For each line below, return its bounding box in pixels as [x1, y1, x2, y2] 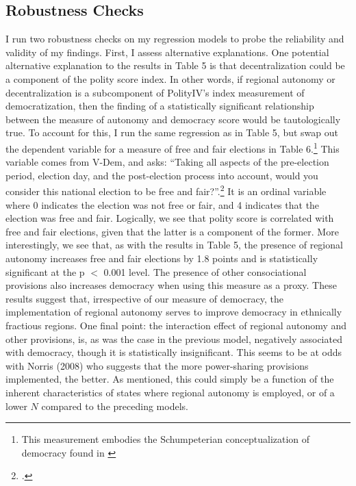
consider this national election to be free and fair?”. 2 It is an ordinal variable [5, 182, 327, 199]
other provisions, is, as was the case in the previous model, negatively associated [5, 331, 342, 346]
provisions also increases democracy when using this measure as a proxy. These [5, 278, 337, 292]
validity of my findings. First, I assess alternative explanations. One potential [5, 44, 329, 59]
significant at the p [5, 264, 85, 279]
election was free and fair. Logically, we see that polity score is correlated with [5, 211, 334, 225]
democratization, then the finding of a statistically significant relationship [5, 99, 314, 113]
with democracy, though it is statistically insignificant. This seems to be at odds [5, 345, 342, 359]
